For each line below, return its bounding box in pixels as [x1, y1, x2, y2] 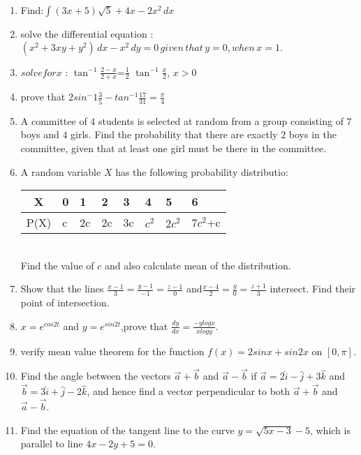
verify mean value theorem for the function [20, 343, 205, 358]
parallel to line [20, 436, 83, 451]
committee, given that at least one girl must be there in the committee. [20, 140, 327, 155]
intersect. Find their [270, 281, 356, 296]
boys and [20, 127, 59, 142]
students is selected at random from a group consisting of [98, 113, 344, 128]
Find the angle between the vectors [20, 368, 171, 383]
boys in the [288, 127, 337, 142]
